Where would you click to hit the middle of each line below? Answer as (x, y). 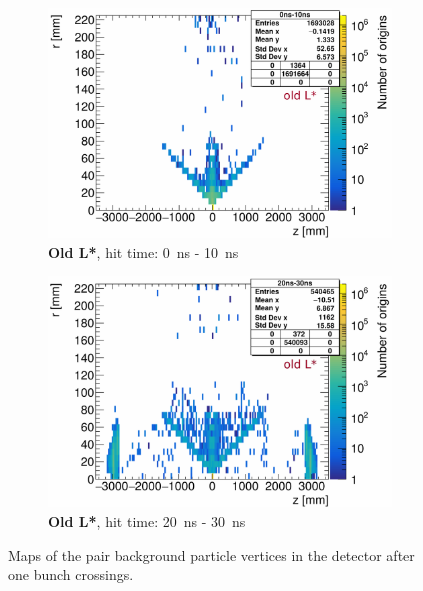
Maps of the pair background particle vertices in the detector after (211, 554)
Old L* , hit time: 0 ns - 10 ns (143, 251)
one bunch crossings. (71, 574)
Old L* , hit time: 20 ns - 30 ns (147, 521)
